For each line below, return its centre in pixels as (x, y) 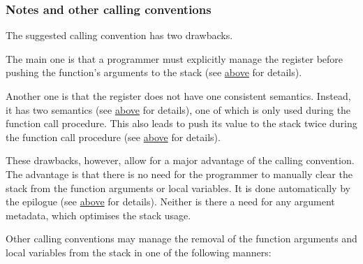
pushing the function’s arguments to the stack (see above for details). (154, 72)
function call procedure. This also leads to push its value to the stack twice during (181, 123)
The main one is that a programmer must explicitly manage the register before (175, 58)
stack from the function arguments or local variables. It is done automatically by (178, 188)
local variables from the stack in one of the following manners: (139, 252)
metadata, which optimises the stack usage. (98, 215)
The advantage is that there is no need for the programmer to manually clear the (179, 174)
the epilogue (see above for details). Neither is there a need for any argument (170, 201)
